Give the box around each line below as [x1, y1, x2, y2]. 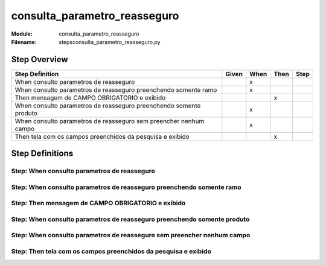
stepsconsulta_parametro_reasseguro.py [59, 38, 161, 45]
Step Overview [11, 54, 69, 65]
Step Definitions [11, 148, 74, 159]
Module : [11, 30, 33, 37]
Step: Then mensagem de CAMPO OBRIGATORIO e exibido [11, 199, 186, 208]
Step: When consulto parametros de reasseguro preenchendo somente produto [11, 215, 250, 223]
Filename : [11, 38, 37, 45]
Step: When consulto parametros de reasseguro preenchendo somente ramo [11, 183, 241, 191]
